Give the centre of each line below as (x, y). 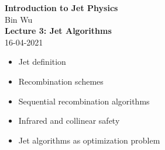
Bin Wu (19, 19)
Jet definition (42, 62)
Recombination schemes (61, 81)
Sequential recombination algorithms (84, 101)
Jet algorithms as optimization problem (89, 140)
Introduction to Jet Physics (61, 8)
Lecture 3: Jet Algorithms (58, 31)
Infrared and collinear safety (69, 121)
